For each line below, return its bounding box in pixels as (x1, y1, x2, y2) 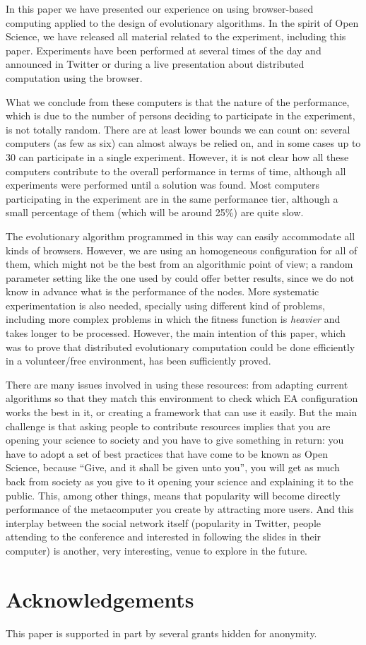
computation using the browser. (6, 70, 143, 85)
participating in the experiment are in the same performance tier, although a (6, 191, 338, 206)
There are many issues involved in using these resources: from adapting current (6, 377, 348, 391)
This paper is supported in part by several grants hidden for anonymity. (6, 625, 317, 640)
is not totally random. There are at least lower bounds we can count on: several (6, 122, 350, 136)
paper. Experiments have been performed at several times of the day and (6, 42, 321, 57)
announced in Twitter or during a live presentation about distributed (6, 57, 305, 71)
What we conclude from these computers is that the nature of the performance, (6, 94, 350, 109)
